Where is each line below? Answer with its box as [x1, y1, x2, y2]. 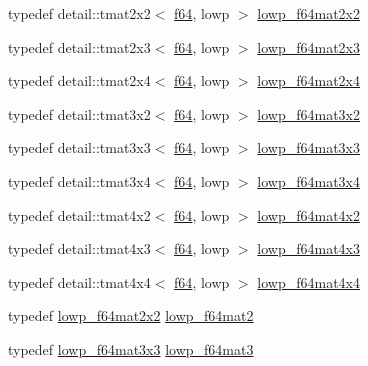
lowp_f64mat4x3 [257, 238, 360, 259]
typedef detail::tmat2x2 [8, 3, 151, 23]
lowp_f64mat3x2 [257, 103, 360, 124]
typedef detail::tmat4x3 [8, 238, 151, 259]
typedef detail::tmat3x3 [8, 137, 151, 158]
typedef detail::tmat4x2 [8, 204, 151, 225]
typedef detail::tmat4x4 [8, 271, 151, 292]
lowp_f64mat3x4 [257, 170, 360, 191]
